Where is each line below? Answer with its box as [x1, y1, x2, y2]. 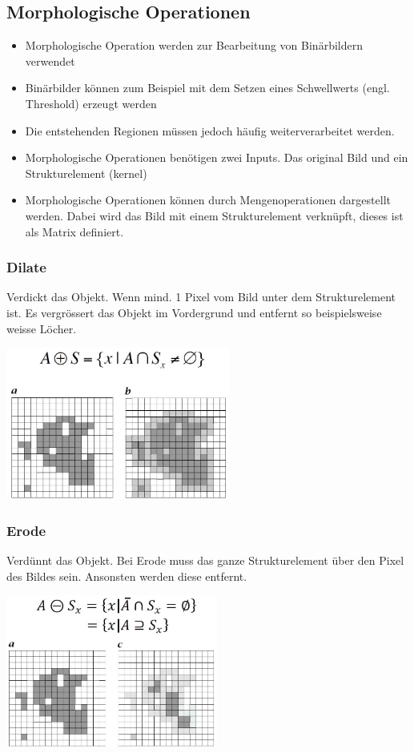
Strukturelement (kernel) [25, 164, 147, 181]
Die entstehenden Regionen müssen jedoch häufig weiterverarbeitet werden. [25, 122, 395, 139]
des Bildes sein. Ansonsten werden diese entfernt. [6, 567, 247, 584]
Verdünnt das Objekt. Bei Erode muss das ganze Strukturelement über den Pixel [6, 551, 404, 568]
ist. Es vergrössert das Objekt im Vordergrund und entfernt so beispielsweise [6, 304, 382, 320]
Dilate [6, 257, 46, 277]
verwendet [25, 52, 75, 69]
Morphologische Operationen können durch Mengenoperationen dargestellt [25, 191, 391, 208]
